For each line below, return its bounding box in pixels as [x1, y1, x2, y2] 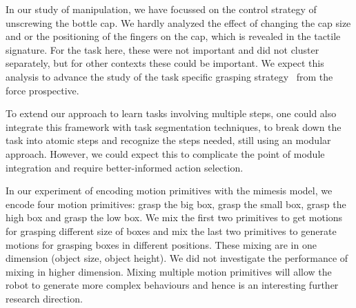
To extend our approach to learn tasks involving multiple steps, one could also [6, 106, 337, 121]
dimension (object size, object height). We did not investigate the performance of [6, 251, 348, 265]
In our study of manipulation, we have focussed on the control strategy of [6, 2, 317, 16]
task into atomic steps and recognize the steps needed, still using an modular [6, 133, 331, 147]
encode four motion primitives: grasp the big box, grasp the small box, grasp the [6, 196, 346, 211]
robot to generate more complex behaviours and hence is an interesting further [6, 278, 339, 292]
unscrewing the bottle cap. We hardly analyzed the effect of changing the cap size [6, 15, 351, 30]
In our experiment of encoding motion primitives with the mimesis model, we [6, 183, 333, 198]
